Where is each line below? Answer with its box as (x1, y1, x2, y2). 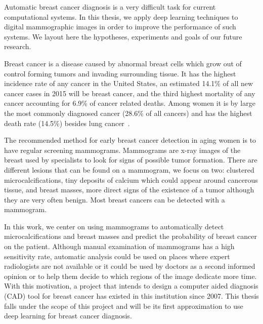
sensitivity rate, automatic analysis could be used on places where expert (4, 251, 230, 261)
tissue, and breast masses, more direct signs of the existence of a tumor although (4, 184, 254, 195)
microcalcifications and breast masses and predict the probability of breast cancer (4, 231, 257, 241)
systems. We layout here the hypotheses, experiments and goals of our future (4, 31, 242, 42)
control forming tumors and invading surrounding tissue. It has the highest (4, 68, 236, 78)
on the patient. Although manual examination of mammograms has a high (4, 241, 235, 252)
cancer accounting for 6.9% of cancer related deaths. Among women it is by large (4, 98, 255, 108)
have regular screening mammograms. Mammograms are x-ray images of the (4, 144, 241, 155)
